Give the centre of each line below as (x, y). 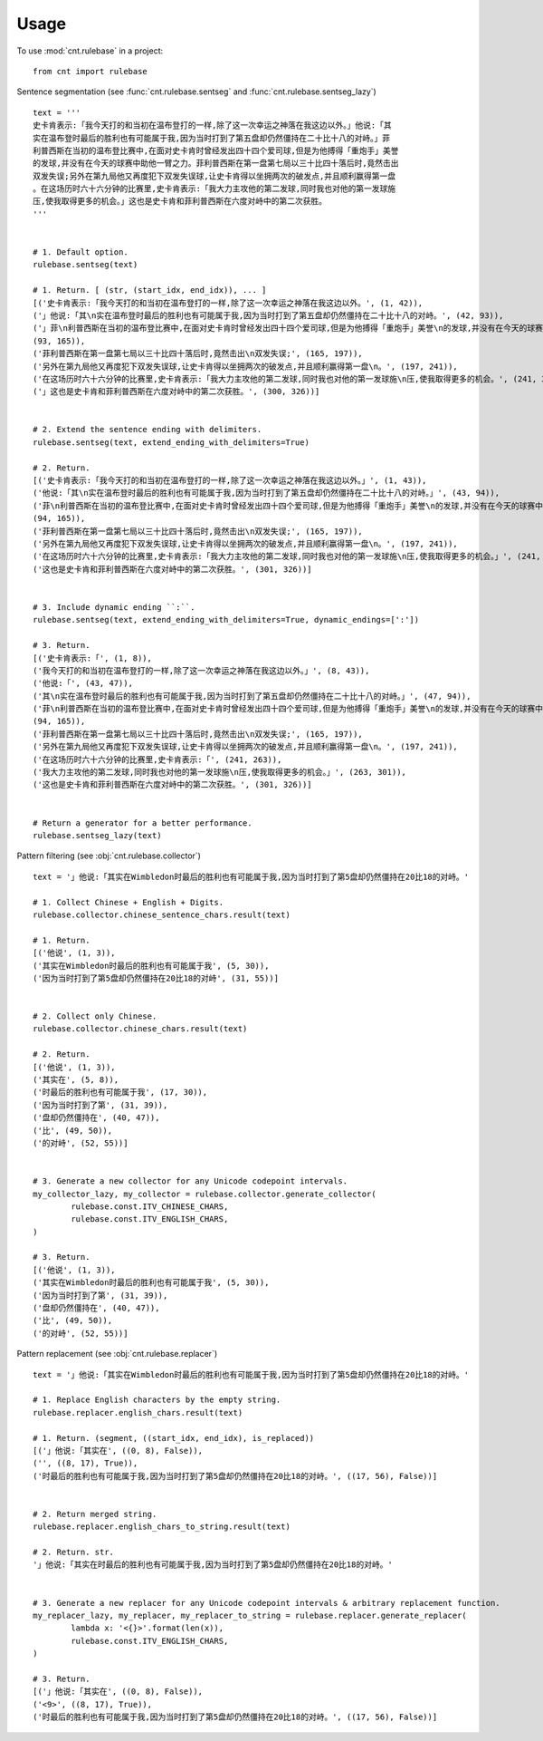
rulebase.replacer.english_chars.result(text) (138, 1412)
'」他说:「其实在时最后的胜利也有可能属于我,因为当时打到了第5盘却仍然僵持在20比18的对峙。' (213, 1565)
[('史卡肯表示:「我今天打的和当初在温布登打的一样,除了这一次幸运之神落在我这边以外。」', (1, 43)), (230, 481)
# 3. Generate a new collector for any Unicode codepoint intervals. (191, 1181)
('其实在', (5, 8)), (76, 1080)
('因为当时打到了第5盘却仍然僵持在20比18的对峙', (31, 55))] (156, 978)
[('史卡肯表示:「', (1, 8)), (93, 658)
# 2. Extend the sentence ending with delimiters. (148, 430)
